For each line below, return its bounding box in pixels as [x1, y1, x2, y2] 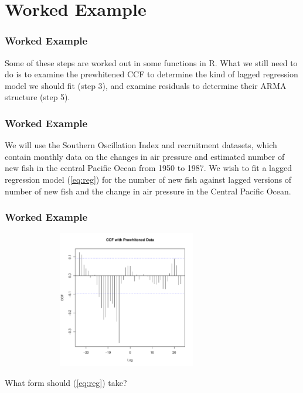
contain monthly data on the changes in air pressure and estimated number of [5, 150, 285, 162]
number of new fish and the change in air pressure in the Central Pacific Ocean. [5, 184, 291, 197]
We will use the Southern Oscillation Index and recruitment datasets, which [5, 139, 277, 151]
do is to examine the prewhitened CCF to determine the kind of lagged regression [5, 68, 298, 80]
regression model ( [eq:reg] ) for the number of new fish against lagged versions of [5, 173, 292, 185]
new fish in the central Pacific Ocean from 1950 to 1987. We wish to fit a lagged [5, 162, 292, 174]
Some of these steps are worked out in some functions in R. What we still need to [5, 56, 298, 69]
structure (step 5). [5, 91, 70, 103]
